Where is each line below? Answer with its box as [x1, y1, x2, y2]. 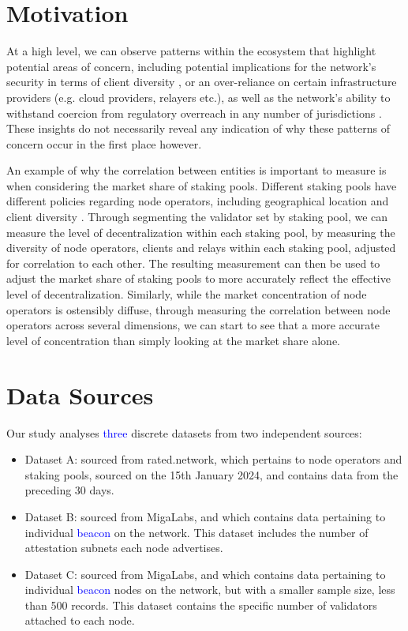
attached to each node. [24, 612, 135, 629]
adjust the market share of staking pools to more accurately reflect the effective [6, 270, 391, 287]
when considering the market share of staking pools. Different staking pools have [6, 177, 397, 193]
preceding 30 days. [24, 482, 114, 498]
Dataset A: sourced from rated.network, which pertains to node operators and [24, 451, 402, 468]
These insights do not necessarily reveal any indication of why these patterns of [6, 120, 390, 137]
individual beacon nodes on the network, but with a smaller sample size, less [24, 581, 395, 598]
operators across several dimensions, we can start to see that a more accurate [6, 317, 380, 333]
